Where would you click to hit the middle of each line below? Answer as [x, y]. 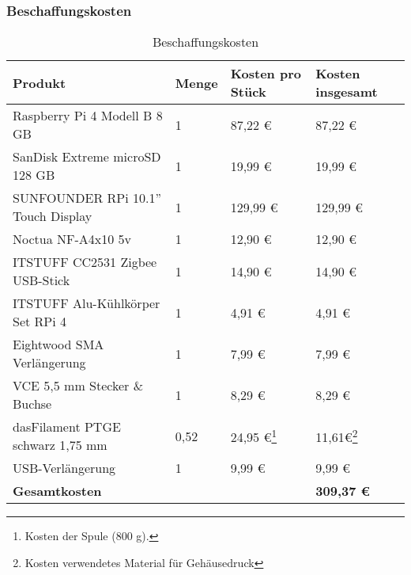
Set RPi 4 [40, 322]
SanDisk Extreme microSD [87, 157]
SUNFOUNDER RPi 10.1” [87, 198]
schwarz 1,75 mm [60, 445]
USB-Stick [41, 280]
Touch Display [53, 216]
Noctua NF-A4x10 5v [72, 239]
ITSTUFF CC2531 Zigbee [85, 262]
